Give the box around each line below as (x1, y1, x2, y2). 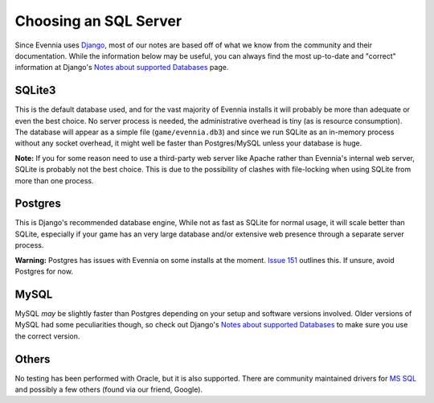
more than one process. (14, 175, 94, 185)
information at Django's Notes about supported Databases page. (14, 63, 229, 72)
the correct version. (14, 331, 80, 341)
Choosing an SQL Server (14, 12, 182, 30)
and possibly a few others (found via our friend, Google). (14, 384, 203, 394)
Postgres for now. (14, 266, 74, 277)
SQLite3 (14, 84, 56, 97)
